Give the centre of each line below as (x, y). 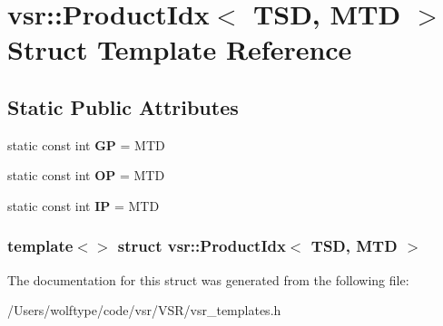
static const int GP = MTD (86, 144)
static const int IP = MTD (84, 205)
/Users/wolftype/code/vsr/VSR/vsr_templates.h (144, 310)
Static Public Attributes (123, 106)
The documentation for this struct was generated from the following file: (208, 279)
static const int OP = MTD (86, 175)
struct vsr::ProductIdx (202, 246)
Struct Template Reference (180, 49)
